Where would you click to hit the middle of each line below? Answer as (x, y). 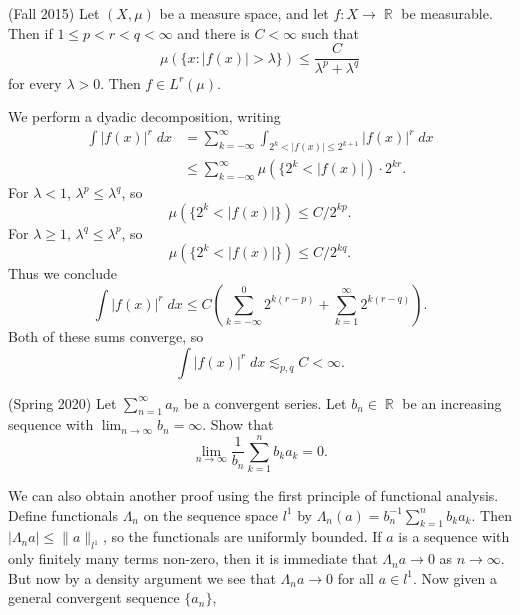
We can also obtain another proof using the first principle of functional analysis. (253, 495)
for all (355, 577)
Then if (30, 32)
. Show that (238, 424)
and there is (213, 32)
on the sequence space (210, 514)
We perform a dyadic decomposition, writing (144, 116)
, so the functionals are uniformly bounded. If (242, 536)
